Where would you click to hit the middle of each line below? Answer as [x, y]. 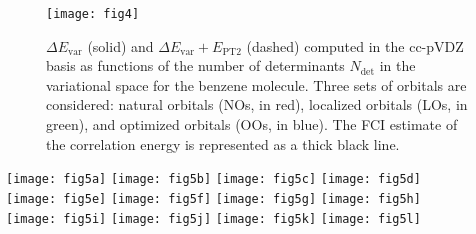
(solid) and [120, 45]
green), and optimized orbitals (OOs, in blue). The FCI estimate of [252, 124]
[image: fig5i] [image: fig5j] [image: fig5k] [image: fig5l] [213, 218]
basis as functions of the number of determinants [195, 65]
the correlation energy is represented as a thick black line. [223, 143]
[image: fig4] [93, 14]
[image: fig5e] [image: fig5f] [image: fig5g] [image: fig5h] [213, 198]
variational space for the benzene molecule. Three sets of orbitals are [256, 84]
